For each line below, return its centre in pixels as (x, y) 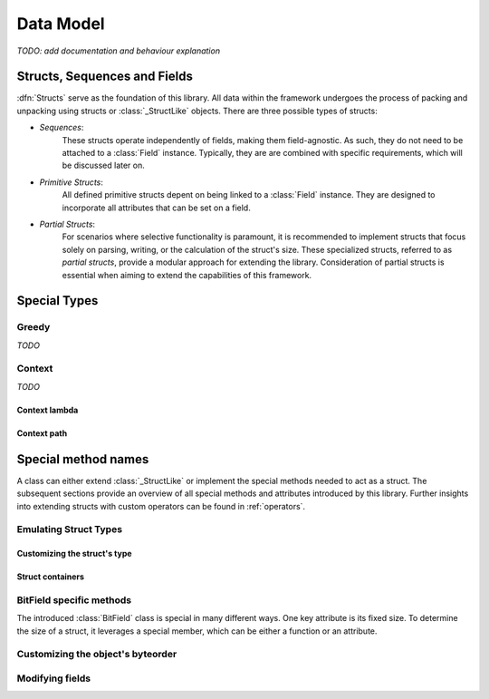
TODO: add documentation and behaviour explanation (119, 51)
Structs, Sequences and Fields (105, 77)
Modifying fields (53, 678)
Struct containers (51, 577)
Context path (42, 433)
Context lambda (48, 410)
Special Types (58, 301)
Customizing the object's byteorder (97, 655)
